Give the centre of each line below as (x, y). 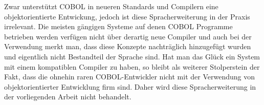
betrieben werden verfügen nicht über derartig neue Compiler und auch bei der (128, 36)
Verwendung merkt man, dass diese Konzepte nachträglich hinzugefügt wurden (128, 46)
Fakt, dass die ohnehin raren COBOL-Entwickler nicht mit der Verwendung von (129, 77)
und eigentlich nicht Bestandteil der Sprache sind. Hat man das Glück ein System (132, 56)
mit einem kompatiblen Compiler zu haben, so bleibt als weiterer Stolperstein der (132, 66)
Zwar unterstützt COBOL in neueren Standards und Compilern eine (111, 6)
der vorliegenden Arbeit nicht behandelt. (68, 97)
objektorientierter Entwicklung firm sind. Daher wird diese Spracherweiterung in (130, 86)
